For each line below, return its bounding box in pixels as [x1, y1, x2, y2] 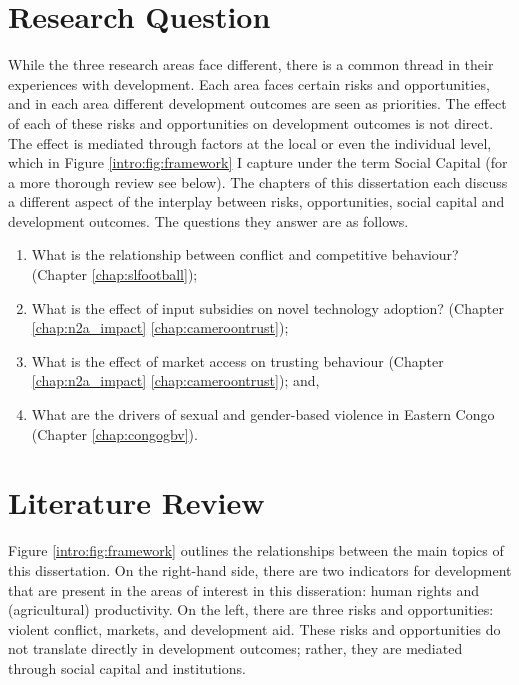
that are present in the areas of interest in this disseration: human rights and [8, 579, 479, 600]
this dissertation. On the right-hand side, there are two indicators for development [8, 559, 512, 580]
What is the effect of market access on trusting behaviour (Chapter [31, 350, 444, 371]
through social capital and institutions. [8, 657, 246, 678]
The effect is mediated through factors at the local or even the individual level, [8, 132, 492, 153]
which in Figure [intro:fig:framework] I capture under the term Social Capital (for [8, 152, 508, 173]
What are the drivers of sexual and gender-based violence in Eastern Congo [31, 404, 495, 425]
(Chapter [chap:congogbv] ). [31, 423, 198, 444]
